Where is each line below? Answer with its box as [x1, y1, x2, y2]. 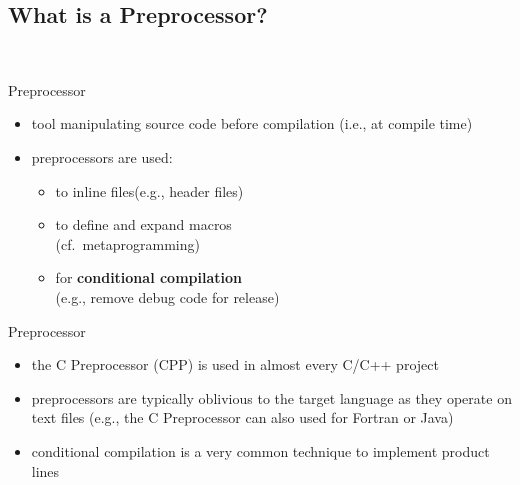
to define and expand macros [55, 214, 232, 235]
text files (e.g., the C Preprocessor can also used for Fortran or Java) [31, 407, 454, 428]
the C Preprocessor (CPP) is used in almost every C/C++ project [31, 354, 439, 375]
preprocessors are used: [31, 146, 173, 167]
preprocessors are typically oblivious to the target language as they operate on [31, 387, 512, 408]
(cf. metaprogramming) [55, 233, 200, 254]
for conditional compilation [55, 267, 243, 288]
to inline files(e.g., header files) [55, 180, 244, 201]
